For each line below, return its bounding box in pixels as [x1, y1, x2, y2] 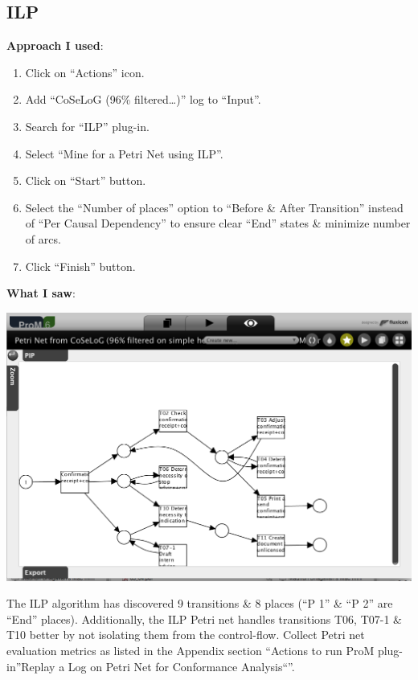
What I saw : [6, 285, 76, 301]
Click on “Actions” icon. [25, 63, 145, 80]
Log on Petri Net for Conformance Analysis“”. [68, 657, 295, 674]
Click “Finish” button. [25, 257, 136, 274]
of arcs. [25, 230, 61, 247]
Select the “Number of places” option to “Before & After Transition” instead [25, 199, 404, 215]
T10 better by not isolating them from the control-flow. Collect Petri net [6, 626, 365, 643]
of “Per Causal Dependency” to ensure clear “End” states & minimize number [25, 215, 411, 231]
